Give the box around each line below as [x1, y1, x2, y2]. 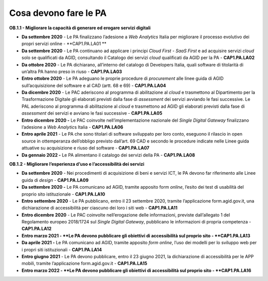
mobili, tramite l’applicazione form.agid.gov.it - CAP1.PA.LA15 [21, 261, 147, 267]
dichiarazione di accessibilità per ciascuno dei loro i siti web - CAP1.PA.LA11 [21, 205, 178, 211]
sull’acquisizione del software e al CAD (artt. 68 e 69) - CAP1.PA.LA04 [21, 82, 166, 88]
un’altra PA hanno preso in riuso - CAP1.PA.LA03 [21, 69, 123, 74]
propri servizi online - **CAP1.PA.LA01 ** [21, 41, 107, 47]
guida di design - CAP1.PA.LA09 [21, 177, 89, 183]
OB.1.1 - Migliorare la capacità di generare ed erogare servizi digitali [9, 25, 151, 31]
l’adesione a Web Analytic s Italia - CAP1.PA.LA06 [21, 124, 124, 130]
